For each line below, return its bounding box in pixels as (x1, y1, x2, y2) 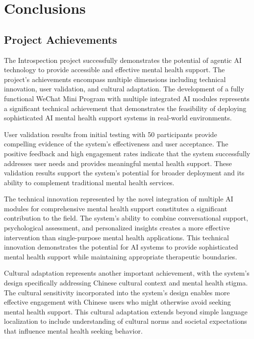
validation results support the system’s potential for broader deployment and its (4, 168, 245, 178)
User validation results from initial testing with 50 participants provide (4, 129, 217, 139)
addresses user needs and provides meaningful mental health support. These (4, 158, 232, 168)
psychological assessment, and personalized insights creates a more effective (4, 223, 230, 233)
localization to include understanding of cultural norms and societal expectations (4, 316, 247, 326)
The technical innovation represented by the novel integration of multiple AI (4, 194, 233, 204)
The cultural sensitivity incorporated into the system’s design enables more (4, 287, 230, 297)
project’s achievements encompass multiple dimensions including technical (4, 74, 226, 84)
